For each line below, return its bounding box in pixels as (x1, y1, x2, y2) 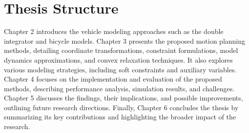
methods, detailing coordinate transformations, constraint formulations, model (4, 45, 238, 55)
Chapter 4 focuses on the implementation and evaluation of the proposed (4, 74, 222, 84)
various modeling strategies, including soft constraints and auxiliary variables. (4, 64, 237, 74)
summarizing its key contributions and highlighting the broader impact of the (4, 112, 236, 122)
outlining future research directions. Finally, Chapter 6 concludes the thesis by (4, 102, 239, 112)
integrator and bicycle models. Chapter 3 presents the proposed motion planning (4, 35, 246, 46)
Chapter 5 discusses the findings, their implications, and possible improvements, (4, 93, 243, 103)
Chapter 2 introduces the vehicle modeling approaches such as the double (4, 26, 224, 36)
